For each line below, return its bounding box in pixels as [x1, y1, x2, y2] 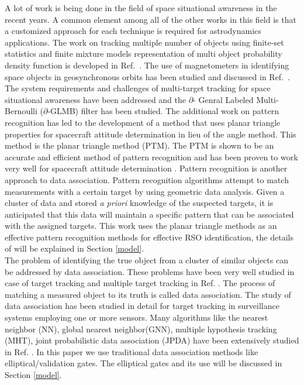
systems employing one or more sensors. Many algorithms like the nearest [5, 311, 268, 324]
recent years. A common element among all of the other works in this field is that [5, 13, 296, 25]
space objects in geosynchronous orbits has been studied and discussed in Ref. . [5, 70, 290, 82]
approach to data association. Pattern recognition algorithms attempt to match [5, 173, 289, 185]
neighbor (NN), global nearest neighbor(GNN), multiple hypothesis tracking [5, 322, 277, 335]
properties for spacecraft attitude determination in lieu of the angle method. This [5, 128, 296, 140]
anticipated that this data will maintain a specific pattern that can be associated [5, 208, 294, 220]
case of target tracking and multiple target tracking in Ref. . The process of [5, 277, 275, 289]
